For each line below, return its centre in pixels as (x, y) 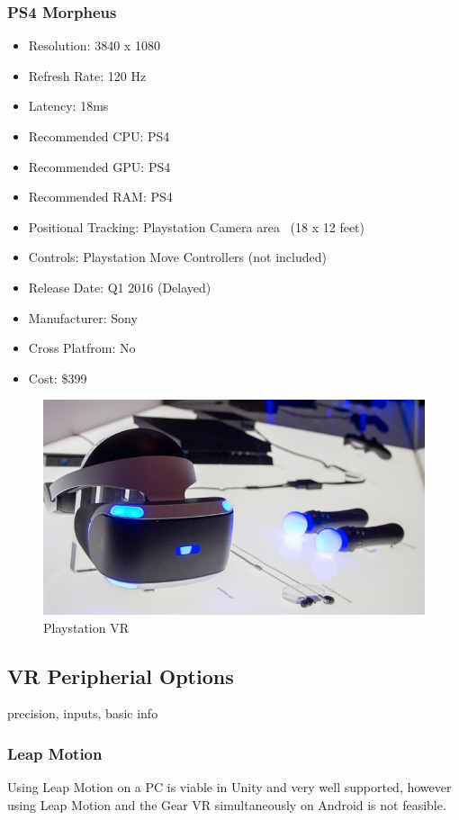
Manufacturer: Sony (83, 317)
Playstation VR (86, 627)
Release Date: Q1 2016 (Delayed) (120, 287)
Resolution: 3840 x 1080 (94, 45)
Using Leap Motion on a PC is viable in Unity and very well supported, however (229, 787)
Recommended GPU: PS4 (99, 166)
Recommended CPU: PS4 (99, 136)
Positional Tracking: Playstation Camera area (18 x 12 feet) (197, 226)
